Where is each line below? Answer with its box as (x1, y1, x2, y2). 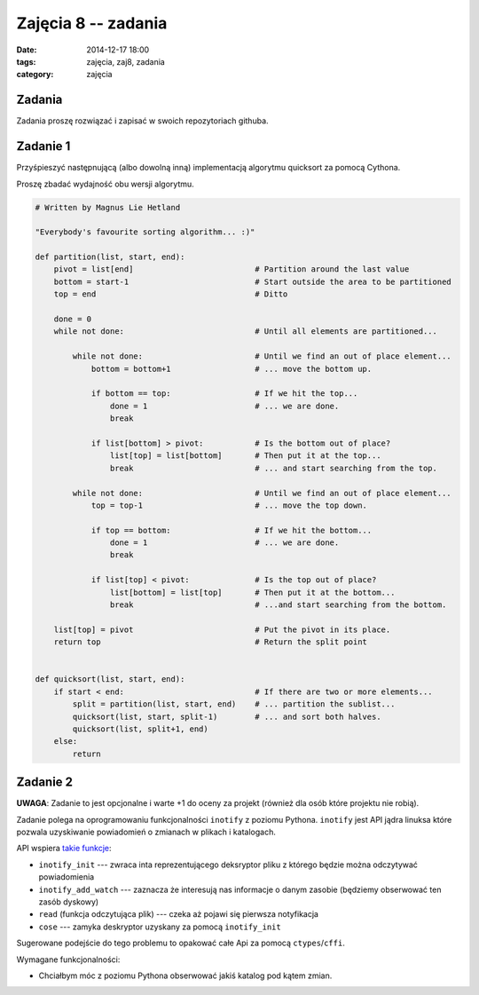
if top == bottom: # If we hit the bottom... (90, 525, 373, 535)
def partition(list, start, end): (35, 252, 185, 262)
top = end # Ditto (53, 289, 288, 299)
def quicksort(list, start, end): (35, 675, 185, 684)
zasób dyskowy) (38, 896, 99, 907)
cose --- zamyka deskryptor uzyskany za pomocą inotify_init (38, 921, 281, 932)
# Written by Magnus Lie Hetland (35, 202, 181, 212)
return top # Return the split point (53, 637, 368, 647)
